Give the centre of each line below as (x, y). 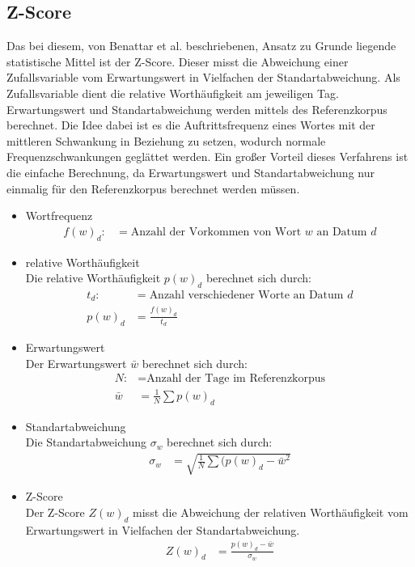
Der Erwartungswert (76, 363)
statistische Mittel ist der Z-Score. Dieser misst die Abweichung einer (178, 61)
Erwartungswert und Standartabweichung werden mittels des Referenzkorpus (197, 109)
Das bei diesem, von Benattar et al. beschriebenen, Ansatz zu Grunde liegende (201, 46)
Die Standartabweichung (86, 442)
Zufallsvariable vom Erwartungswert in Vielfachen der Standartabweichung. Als (203, 77)
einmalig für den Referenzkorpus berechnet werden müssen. (153, 188)
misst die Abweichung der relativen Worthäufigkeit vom (271, 512)
